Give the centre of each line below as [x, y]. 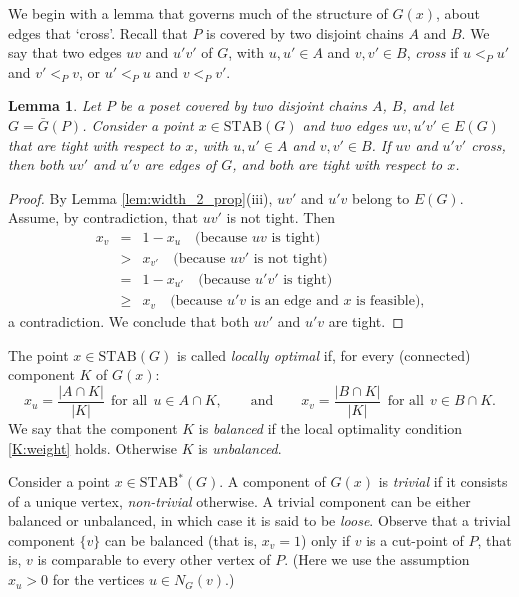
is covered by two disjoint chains [305, 32]
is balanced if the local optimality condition [330, 427]
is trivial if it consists [443, 481]
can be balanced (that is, [181, 539]
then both [36, 164]
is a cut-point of [415, 539]
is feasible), [390, 301]
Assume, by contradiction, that [103, 217]
